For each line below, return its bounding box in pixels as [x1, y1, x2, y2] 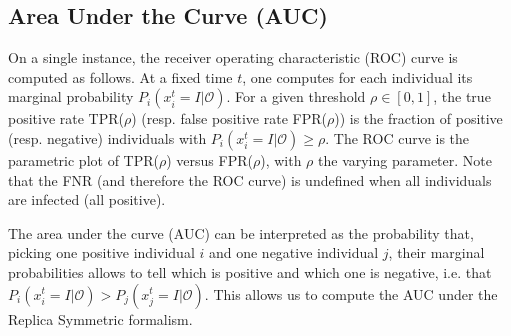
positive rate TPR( [8, 108, 125, 129]
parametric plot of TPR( [8, 149, 159, 170]
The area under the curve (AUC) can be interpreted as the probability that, [8, 222, 474, 243]
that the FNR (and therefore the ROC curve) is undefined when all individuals [8, 169, 492, 190]
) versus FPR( [166, 149, 253, 170]
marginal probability [8, 86, 134, 107]
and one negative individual [208, 242, 379, 263]
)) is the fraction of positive [334, 108, 503, 129]
